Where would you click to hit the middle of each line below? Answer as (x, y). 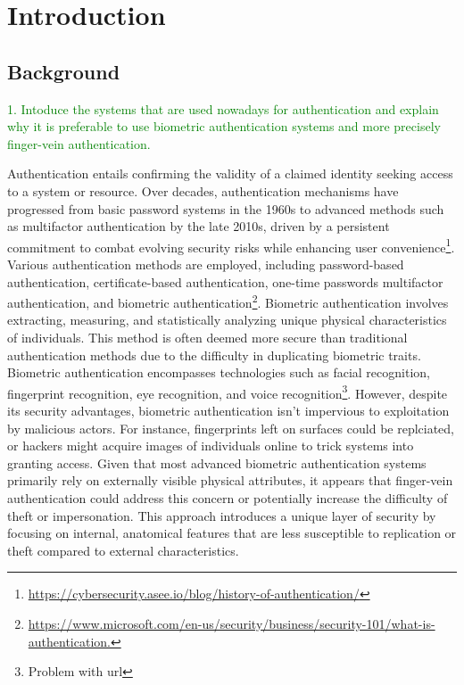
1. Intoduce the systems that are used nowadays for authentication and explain (223, 108)
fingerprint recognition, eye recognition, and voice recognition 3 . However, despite (228, 392)
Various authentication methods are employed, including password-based (206, 264)
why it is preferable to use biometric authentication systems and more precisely (224, 126)
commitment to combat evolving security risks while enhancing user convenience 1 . (231, 245)
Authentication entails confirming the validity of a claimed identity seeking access (230, 173)
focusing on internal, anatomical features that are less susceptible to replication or (232, 533)
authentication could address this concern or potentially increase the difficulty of (228, 498)
